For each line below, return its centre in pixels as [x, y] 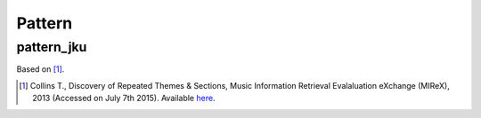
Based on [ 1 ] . [41, 69]
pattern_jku [52, 47]
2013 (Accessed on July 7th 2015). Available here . [124, 98]
